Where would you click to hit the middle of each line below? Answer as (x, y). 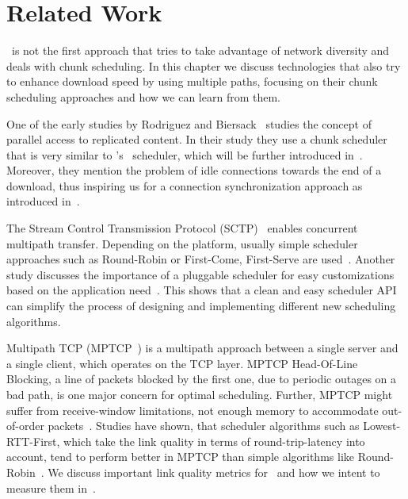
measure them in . (51, 487)
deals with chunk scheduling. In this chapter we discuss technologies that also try (204, 65)
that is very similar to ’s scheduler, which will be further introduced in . (185, 154)
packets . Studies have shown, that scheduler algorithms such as (204, 426)
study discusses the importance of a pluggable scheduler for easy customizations (200, 274)
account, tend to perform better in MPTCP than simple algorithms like (180, 457)
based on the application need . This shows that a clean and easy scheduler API (202, 290)
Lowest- (382, 426)
